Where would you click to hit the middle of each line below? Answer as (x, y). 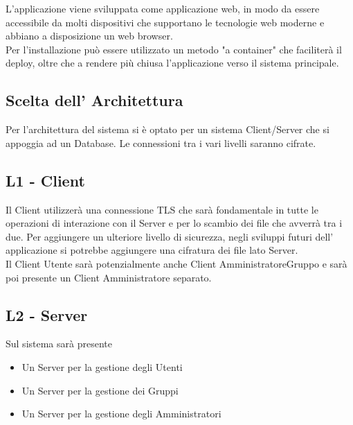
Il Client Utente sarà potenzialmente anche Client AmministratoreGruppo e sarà (176, 263)
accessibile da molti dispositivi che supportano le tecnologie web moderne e (165, 22)
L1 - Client (45, 180)
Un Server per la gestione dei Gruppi (100, 390)
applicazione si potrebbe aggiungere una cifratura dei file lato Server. (152, 250)
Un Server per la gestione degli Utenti (102, 366)
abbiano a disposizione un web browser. (89, 36)
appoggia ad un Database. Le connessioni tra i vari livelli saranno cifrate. (161, 142)
